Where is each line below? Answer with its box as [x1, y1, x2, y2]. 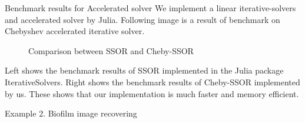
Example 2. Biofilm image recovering [5, 107, 137, 119]
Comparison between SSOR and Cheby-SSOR [28, 44, 194, 56]
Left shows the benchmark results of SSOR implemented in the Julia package [5, 64, 284, 77]
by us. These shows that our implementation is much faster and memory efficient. [5, 87, 299, 99]
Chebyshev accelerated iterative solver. [5, 25, 145, 37]
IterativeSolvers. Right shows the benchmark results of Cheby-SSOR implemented [5, 75, 300, 88]
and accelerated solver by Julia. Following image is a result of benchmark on [5, 13, 280, 25]
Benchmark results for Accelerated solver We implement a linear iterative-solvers [5, 2, 296, 14]
